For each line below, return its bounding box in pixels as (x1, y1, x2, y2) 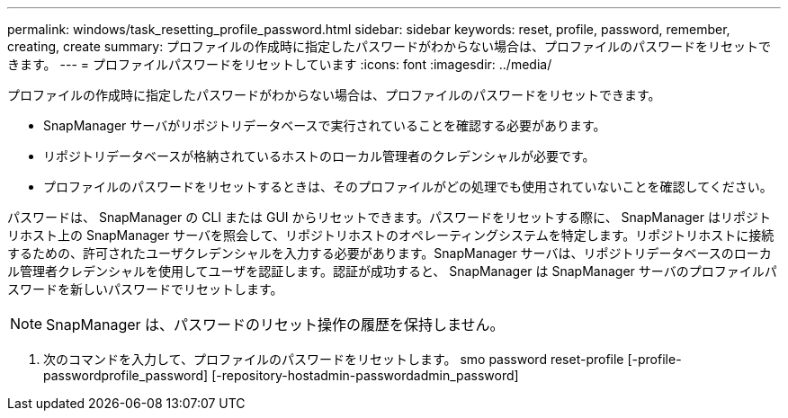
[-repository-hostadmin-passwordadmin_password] (211, 368, 519, 383)
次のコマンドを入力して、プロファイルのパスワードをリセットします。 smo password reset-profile (43, 351, 624, 367)
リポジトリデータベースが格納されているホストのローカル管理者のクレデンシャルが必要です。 (43, 148, 595, 164)
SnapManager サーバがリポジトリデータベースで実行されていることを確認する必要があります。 (43, 118, 606, 133)
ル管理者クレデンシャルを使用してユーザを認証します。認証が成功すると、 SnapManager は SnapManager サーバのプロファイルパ (7, 263, 777, 279)
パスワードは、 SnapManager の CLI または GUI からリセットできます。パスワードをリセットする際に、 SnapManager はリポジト (7, 209, 771, 225)
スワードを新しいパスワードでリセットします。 (7, 281, 283, 297)
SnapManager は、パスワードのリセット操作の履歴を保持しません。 (46, 316, 505, 334)
